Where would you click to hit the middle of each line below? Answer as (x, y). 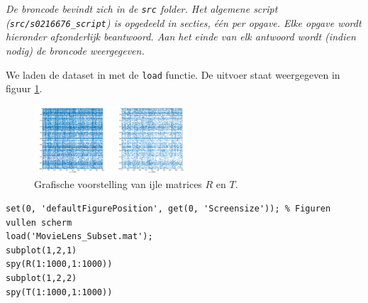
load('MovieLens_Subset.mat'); (79, 237)
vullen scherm (39, 222)
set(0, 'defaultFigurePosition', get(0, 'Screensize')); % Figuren (168, 209)
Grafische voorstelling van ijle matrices (118, 184)
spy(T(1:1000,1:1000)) (59, 292)
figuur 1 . (24, 88)
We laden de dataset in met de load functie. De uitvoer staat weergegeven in (173, 74)
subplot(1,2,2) (41, 278)
